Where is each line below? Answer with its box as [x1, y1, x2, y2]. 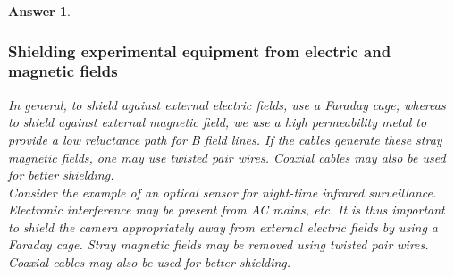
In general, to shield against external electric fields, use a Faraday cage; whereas [8, 95, 446, 113]
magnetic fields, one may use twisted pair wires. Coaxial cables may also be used [8, 147, 446, 166]
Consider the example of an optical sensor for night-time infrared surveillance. [8, 182, 437, 201]
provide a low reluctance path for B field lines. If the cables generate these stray [8, 130, 442, 148]
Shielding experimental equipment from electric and [8, 39, 391, 62]
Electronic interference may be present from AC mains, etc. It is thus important [8, 200, 445, 219]
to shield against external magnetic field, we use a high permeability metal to [8, 113, 427, 131]
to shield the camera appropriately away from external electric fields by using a [8, 217, 439, 236]
